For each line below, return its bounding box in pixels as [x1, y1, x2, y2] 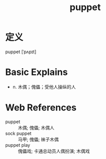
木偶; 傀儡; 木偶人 [18, 125, 55, 131]
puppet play [5, 142, 30, 148]
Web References [5, 102, 77, 113]
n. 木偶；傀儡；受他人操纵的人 [12, 84, 76, 90]
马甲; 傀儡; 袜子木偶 [18, 136, 59, 142]
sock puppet [5, 130, 32, 136]
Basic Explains [5, 66, 68, 78]
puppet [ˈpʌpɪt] [5, 49, 37, 55]
